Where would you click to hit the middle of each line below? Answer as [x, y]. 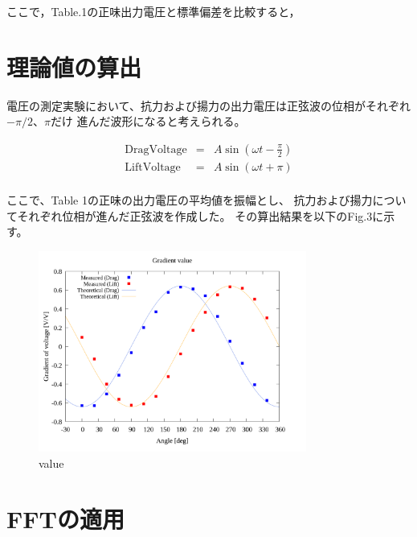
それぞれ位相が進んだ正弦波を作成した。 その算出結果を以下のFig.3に [200, 215]
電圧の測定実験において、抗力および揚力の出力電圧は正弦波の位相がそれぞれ [208, 105]
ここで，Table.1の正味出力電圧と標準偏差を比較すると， [153, 11]
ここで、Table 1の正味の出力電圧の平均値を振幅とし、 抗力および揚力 [190, 200]
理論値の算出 [74, 66]
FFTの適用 [65, 518]
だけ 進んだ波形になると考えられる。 [148, 121]
